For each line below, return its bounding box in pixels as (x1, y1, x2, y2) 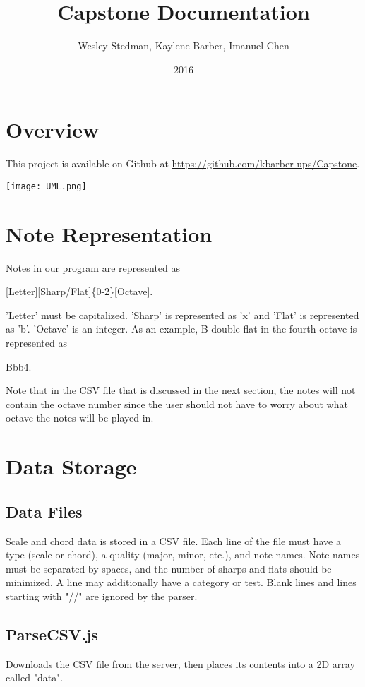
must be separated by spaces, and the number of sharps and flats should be (6, 561, 332, 575)
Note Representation (6, 219, 213, 248)
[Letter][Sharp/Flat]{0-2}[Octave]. (6, 284, 153, 299)
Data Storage (6, 452, 137, 481)
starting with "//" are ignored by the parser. (6, 588, 198, 603)
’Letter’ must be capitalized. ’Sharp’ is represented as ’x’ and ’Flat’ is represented (6, 307, 359, 322)
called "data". (6, 670, 64, 685)
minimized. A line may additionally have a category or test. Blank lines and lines (6, 575, 357, 590)
